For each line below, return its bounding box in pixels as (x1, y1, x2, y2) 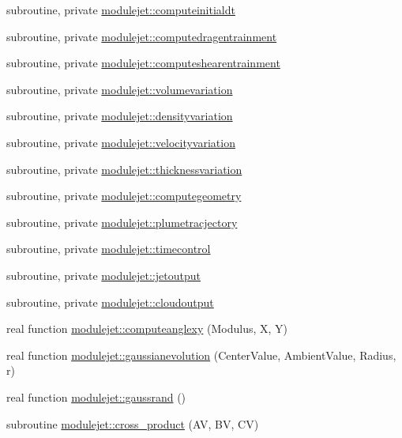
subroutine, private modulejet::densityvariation (6, 108, 233, 124)
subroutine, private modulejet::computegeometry (6, 187, 242, 204)
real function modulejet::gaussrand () (6, 388, 186, 405)
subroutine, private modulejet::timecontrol (6, 240, 211, 257)
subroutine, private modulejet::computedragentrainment (6, 28, 277, 44)
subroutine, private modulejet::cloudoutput (6, 293, 214, 310)
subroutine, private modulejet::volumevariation (6, 81, 233, 97)
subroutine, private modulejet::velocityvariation (6, 134, 235, 150)
